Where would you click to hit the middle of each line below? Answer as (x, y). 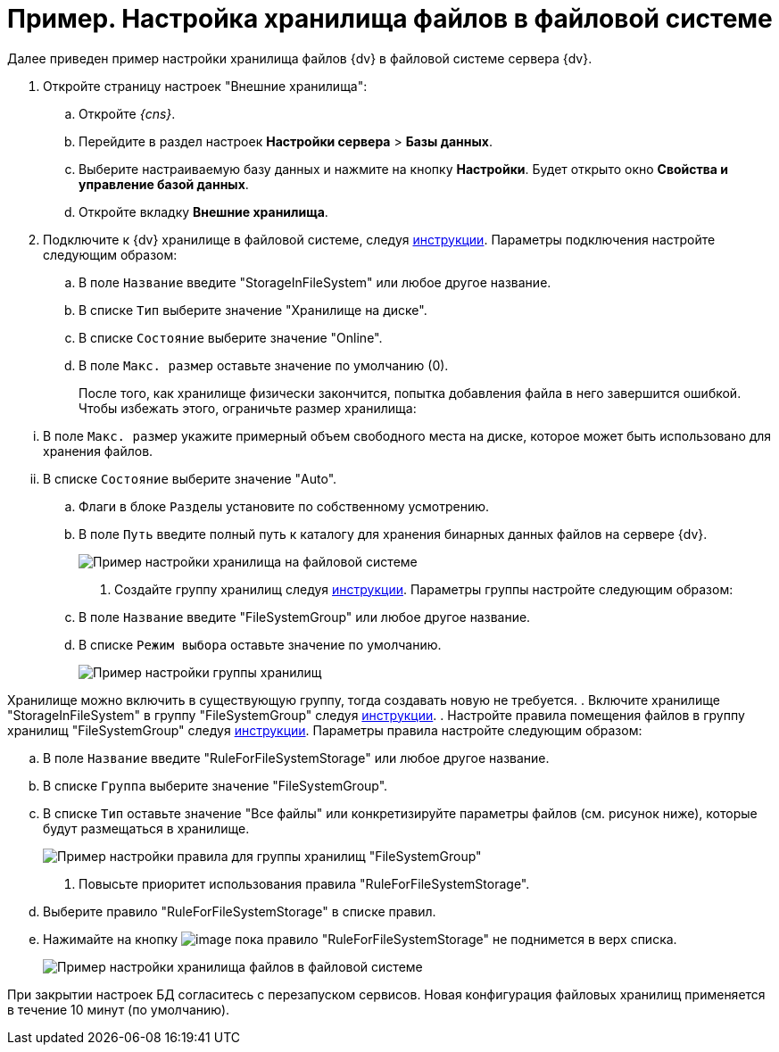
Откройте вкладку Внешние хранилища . (203, 211)
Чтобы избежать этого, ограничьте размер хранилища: (248, 408)
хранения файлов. (98, 451)
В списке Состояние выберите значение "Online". (231, 337)
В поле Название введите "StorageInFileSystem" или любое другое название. (315, 282)
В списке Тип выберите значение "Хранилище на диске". (253, 310)
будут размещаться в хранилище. (146, 828)
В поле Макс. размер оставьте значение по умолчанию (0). (264, 365)
